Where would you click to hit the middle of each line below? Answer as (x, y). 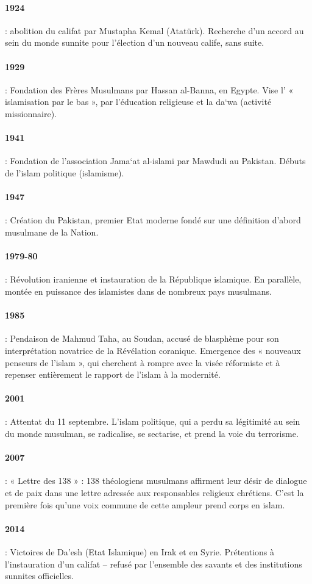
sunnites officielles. (39, 576)
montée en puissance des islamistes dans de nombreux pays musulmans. (138, 291)
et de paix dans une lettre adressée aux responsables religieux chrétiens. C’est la (154, 493)
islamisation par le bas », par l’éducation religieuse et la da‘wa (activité (138, 102)
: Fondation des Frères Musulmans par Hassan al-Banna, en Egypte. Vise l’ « (149, 89)
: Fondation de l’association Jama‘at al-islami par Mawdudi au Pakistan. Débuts (155, 161)
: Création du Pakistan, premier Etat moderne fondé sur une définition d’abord (153, 220)
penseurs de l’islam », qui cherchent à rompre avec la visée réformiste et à (143, 362)
